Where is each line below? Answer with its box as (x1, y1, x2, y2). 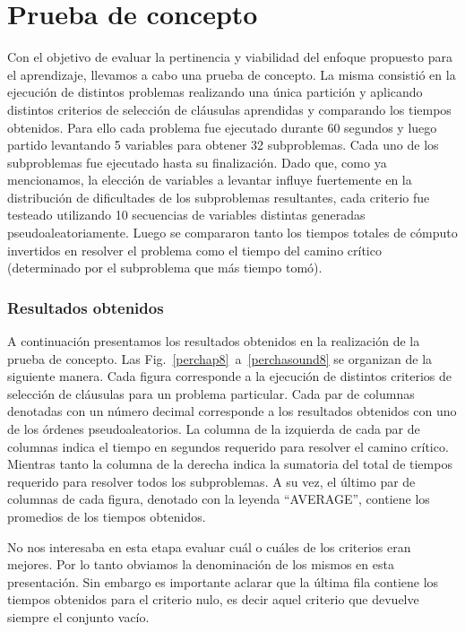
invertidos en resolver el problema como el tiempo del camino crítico (7, 240, 382, 259)
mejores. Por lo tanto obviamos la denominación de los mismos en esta (7, 555, 394, 574)
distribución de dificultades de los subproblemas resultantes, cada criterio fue (7, 187, 430, 206)
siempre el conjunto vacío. (7, 607, 150, 626)
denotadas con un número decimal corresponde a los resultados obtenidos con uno (7, 402, 457, 420)
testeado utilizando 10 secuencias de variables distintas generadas (7, 205, 366, 224)
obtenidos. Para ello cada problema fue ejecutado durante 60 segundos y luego (7, 117, 437, 136)
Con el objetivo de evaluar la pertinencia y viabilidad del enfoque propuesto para (7, 48, 452, 66)
